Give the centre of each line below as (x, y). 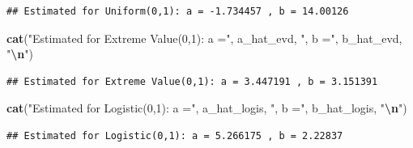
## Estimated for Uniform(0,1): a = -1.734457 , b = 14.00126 (178, 11)
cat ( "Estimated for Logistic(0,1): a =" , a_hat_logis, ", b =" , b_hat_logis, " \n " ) (207, 108)
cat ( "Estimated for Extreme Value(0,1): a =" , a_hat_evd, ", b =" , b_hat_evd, (204, 38)
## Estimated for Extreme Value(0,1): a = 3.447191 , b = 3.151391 (192, 81)
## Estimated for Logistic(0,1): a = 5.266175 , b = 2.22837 (175, 135)
